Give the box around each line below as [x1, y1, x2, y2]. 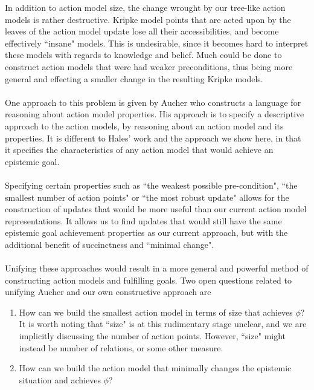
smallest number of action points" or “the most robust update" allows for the [5, 190, 289, 203]
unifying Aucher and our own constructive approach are [5, 285, 211, 298]
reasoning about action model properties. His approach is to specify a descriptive [5, 108, 304, 120]
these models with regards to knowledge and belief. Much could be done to [5, 48, 282, 61]
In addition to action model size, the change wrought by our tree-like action [5, 1, 286, 13]
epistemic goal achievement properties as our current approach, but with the [5, 226, 288, 239]
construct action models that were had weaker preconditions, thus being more [5, 60, 293, 73]
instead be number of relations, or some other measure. [19, 341, 223, 354]
